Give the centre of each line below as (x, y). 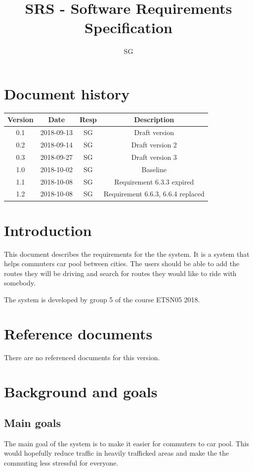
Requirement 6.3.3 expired (154, 181)
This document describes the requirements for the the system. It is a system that (127, 254)
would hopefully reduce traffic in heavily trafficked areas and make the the (117, 453)
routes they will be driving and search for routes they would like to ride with (120, 273)
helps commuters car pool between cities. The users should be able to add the (122, 263)
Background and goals (81, 391)
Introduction (48, 230)
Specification (128, 27)
